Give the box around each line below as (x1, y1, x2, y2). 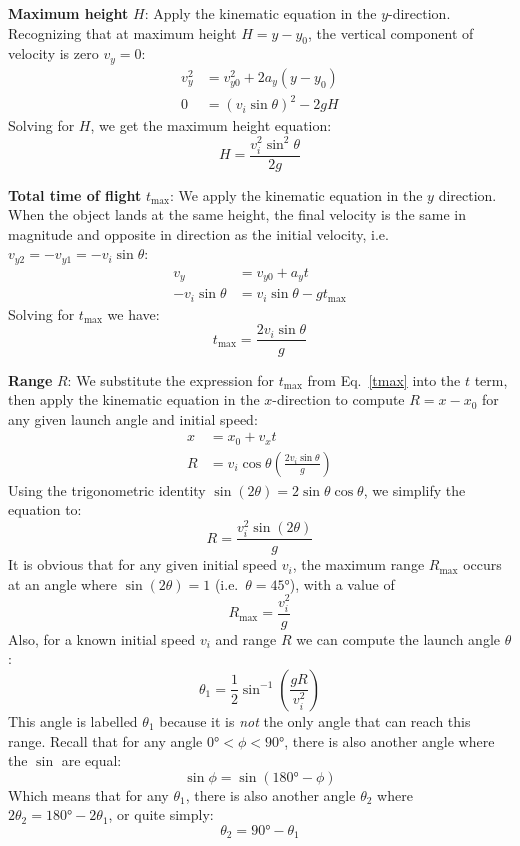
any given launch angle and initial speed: (8, 408, 258, 429)
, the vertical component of (308, 22, 474, 43)
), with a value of (289, 573, 395, 594)
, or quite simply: (108, 804, 214, 825)
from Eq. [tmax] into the (307, 369, 461, 390)
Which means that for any (8, 784, 169, 805)
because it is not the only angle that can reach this (159, 710, 471, 731)
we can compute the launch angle (296, 628, 501, 649)
